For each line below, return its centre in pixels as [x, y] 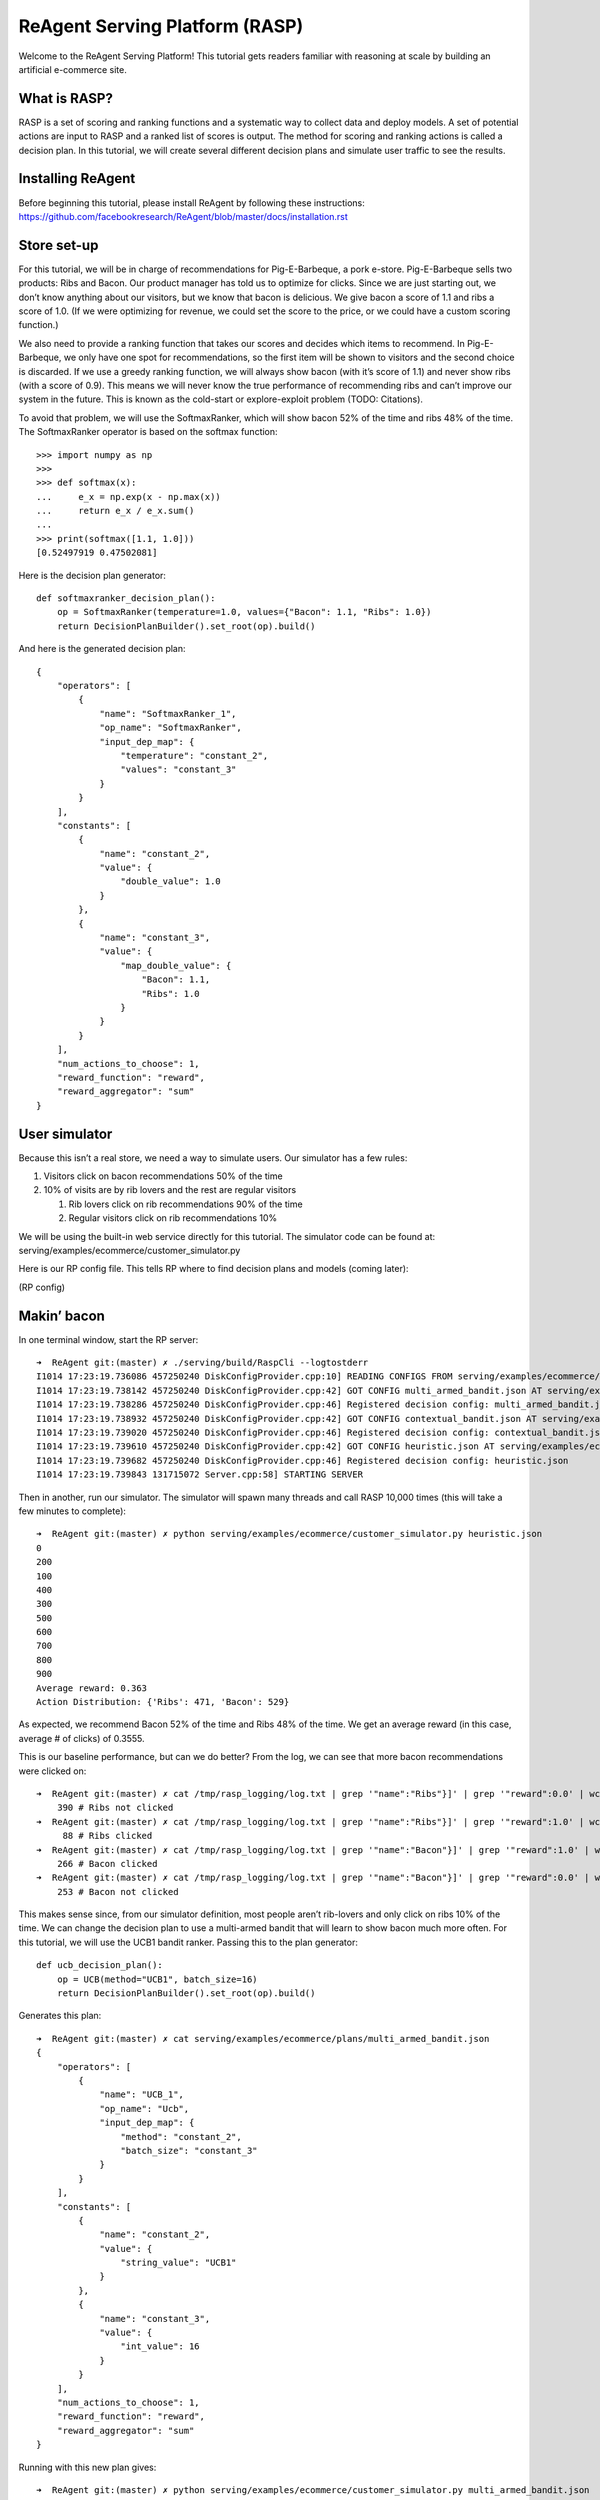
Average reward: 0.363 [92, 1688]
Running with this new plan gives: [87, 2467]
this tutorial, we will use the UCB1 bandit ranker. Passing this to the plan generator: [188, 1942]
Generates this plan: [60, 2016]
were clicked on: [52, 1771]
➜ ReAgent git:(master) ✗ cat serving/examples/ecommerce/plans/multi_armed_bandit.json [263, 2038]
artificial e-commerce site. [72, 69]
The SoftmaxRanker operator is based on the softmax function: [148, 432]
